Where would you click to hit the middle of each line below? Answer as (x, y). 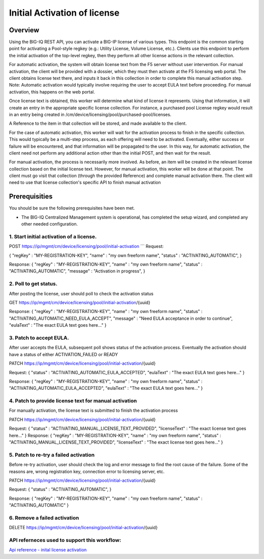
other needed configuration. (50, 224)
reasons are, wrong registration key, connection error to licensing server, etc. (87, 471)
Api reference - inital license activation (48, 550)
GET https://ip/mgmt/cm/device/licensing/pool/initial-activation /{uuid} (80, 303)
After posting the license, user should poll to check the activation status (81, 293)
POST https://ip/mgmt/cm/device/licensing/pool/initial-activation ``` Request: (86, 246)
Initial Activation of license (64, 13)
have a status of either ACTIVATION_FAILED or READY (64, 354)
